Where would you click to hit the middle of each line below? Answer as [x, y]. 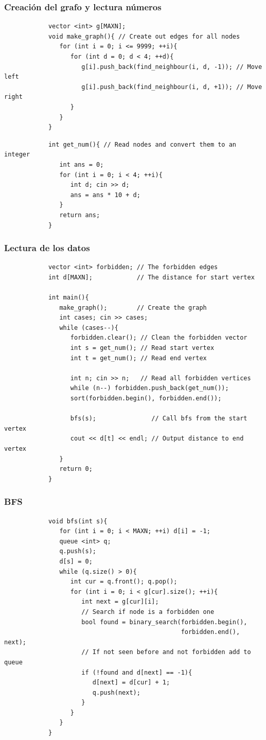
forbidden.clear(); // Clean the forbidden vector [159, 338]
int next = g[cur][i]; [120, 602]
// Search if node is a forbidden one [148, 612]
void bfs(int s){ [78, 521]
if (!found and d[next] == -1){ [137, 672]
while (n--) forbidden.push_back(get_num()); [149, 388]
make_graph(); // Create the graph [133, 307]
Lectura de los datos [47, 248]
